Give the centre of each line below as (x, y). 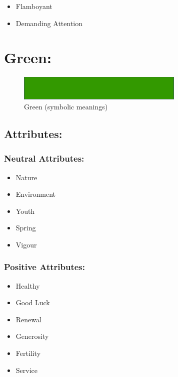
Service (27, 370)
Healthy (28, 285)
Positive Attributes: (44, 267)
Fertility (28, 353)
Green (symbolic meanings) (66, 106)
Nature (26, 177)
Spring (26, 228)
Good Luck (33, 302)
